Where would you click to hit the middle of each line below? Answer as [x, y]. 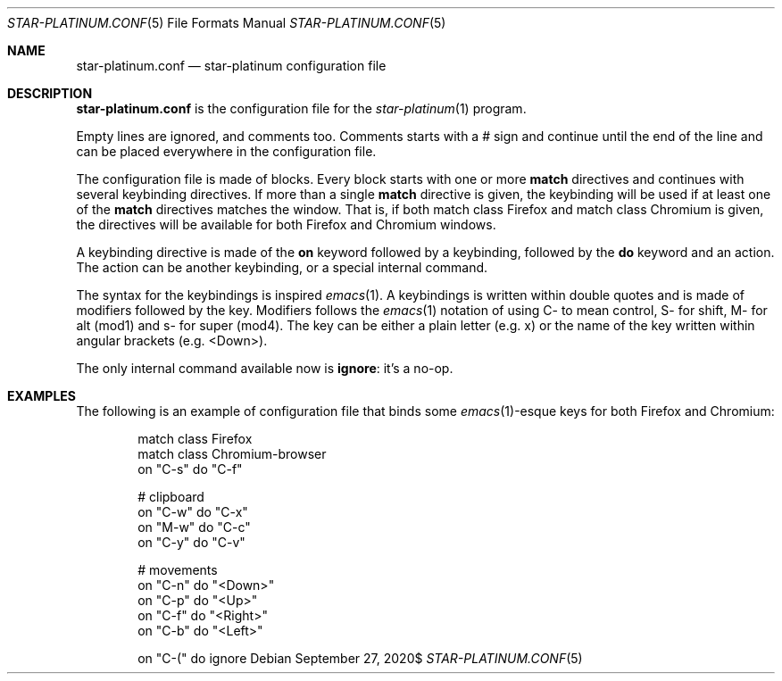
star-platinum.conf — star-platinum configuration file [231, 66]
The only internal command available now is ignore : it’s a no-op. [265, 368]
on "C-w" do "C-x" [193, 512]
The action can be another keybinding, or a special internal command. [282, 267]
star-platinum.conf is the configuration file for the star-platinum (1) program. [301, 108]
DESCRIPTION [50, 93]
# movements [178, 570]
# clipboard [171, 497]
